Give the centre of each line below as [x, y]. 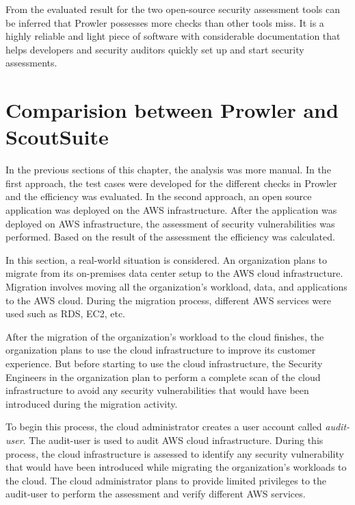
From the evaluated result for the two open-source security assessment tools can [173, 9]
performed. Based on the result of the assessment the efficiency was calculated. [170, 237]
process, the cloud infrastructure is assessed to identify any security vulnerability [175, 453]
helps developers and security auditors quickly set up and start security [155, 49]
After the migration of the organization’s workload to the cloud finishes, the [165, 336]
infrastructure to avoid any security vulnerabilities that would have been [157, 390]
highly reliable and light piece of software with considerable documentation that [173, 36]
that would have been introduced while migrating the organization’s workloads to [176, 467]
